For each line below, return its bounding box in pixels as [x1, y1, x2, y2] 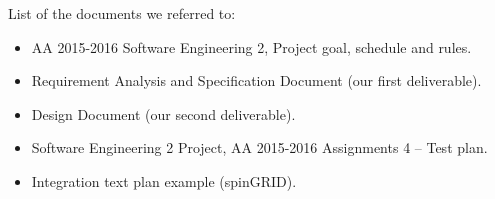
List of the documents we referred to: [8, 3, 236, 23]
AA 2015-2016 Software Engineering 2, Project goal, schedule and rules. [31, 36, 472, 57]
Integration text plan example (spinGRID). [31, 170, 297, 191]
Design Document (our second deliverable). [31, 103, 296, 124]
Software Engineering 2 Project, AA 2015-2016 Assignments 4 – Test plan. [31, 137, 488, 158]
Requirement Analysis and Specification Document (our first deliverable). [31, 70, 482, 91]
